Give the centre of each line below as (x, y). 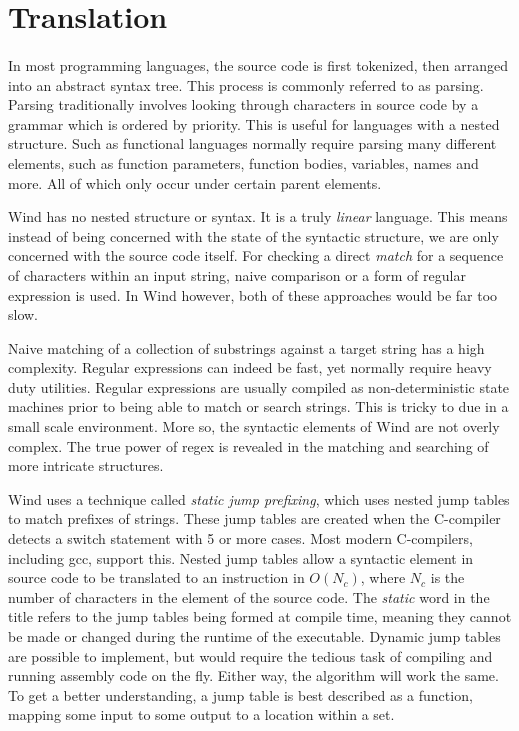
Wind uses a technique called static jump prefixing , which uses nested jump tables (259, 498)
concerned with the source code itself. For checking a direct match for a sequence (256, 255)
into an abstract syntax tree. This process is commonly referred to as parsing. (246, 84)
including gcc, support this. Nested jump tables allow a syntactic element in (241, 557)
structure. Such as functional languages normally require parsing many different (252, 143)
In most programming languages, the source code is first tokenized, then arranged (258, 64)
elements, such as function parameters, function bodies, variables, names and (243, 162)
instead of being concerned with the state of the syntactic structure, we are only (253, 235)
